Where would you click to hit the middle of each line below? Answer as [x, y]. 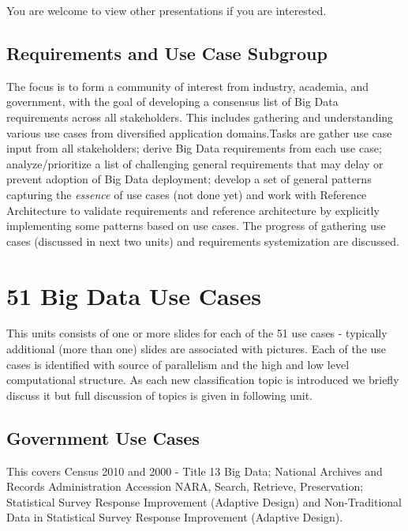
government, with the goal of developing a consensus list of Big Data [172, 102]
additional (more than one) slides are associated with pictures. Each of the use [197, 349]
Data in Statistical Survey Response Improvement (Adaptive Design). [175, 517]
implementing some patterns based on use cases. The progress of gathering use [196, 226]
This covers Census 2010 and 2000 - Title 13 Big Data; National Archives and [195, 471]
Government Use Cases [103, 437]
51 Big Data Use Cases [134, 295]
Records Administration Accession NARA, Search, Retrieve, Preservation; [185, 486]
